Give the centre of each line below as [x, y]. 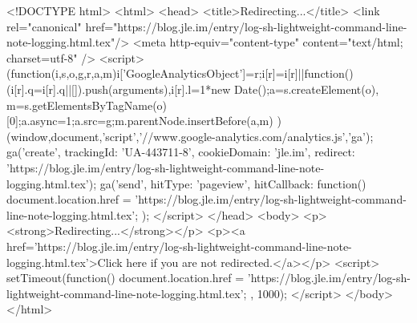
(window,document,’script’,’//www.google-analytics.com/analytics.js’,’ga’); [190, 136]
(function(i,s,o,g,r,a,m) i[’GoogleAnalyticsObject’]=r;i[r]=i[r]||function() [180, 73]
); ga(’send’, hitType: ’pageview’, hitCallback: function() [227, 183]
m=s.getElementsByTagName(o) [87, 105]
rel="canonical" [44, 26]
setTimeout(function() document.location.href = [126, 278]
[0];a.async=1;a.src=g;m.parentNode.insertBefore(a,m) [140, 121]
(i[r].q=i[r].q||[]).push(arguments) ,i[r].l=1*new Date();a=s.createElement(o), [193, 89]
